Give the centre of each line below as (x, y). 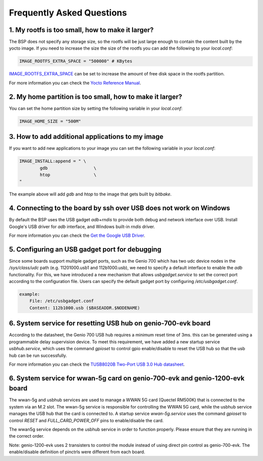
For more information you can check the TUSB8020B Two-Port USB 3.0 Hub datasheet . (97, 364)
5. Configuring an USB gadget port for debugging (85, 249)
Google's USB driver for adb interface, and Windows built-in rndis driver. (82, 227)
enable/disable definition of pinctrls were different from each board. (77, 452)
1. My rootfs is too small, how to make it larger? (81, 30)
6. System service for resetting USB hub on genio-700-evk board (110, 323)
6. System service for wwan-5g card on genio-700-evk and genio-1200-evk (127, 378)
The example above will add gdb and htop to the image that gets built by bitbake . (90, 194)
